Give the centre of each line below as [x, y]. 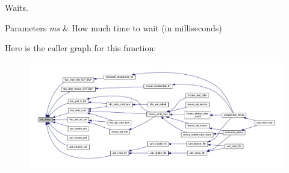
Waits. [17, 7]
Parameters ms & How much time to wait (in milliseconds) [113, 27]
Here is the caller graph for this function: [81, 48]
